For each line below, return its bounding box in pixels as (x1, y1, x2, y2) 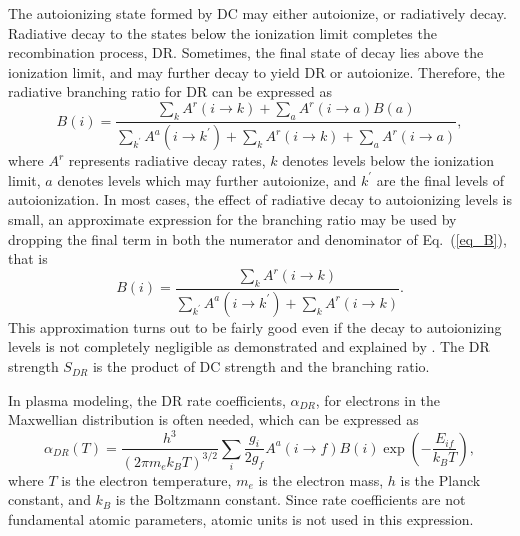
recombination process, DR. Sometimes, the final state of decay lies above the (8, 42, 484, 63)
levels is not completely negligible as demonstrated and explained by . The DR (8, 336, 490, 357)
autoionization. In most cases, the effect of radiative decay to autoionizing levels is (8, 189, 512, 210)
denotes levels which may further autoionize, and (57, 169, 357, 190)
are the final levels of (376, 169, 505, 190)
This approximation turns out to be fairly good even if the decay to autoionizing (8, 316, 502, 337)
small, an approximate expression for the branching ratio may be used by (8, 208, 457, 229)
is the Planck (400, 469, 481, 490)
